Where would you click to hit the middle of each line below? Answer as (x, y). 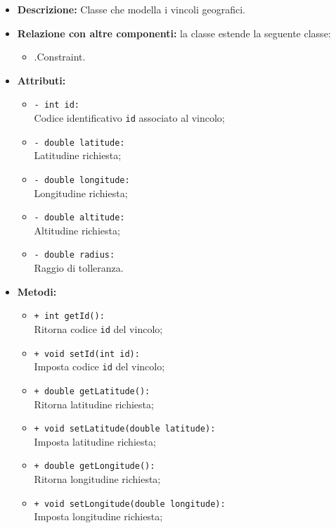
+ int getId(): (69, 316)
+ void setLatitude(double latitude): (125, 429)
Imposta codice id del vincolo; (99, 366)
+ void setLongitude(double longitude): (130, 504)
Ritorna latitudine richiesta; (94, 404)
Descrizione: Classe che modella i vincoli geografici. (131, 9)
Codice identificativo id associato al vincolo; (129, 118)
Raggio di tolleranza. (79, 268)
